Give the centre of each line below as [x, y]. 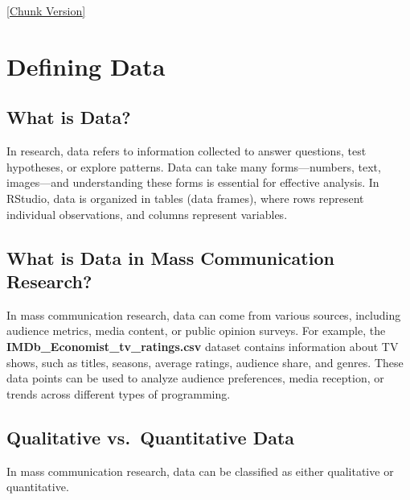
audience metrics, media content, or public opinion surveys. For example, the [196, 331]
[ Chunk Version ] [46, 10]
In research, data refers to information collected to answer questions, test [187, 151]
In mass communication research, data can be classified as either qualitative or [200, 471]
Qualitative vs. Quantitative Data [151, 437]
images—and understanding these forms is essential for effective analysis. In [193, 182]
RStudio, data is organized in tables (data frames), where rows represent [185, 198]
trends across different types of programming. [119, 393]
